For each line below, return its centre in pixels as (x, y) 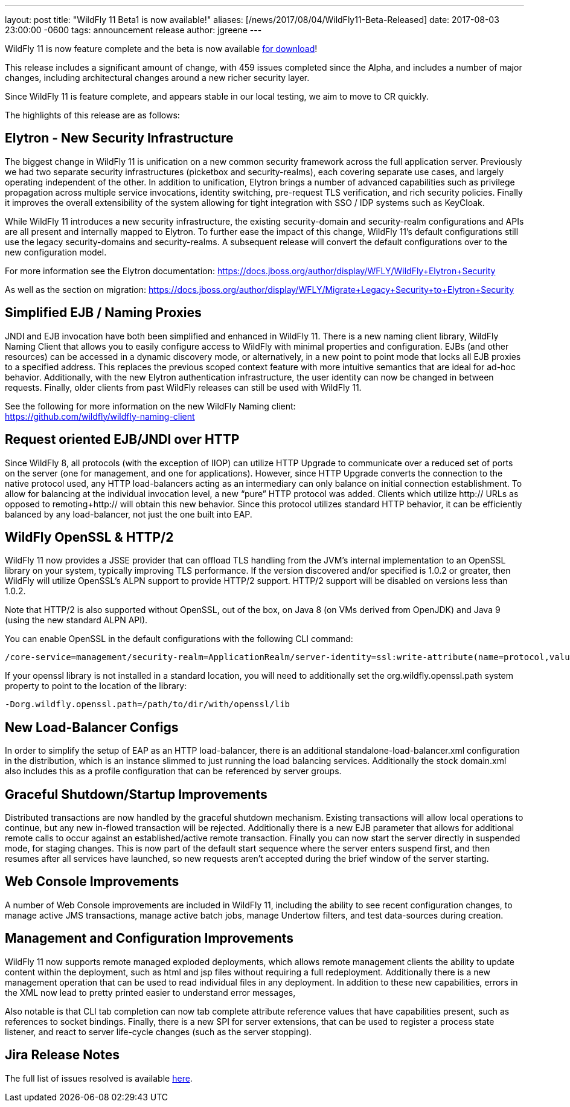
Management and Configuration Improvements (149, 939)
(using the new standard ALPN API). (76, 620)
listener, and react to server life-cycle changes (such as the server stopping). (159, 1032)
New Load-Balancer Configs (92, 727)
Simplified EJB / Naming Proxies (103, 313)
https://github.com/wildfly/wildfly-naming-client (100, 416)
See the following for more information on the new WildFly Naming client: (150, 406)
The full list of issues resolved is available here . (99, 1078)
